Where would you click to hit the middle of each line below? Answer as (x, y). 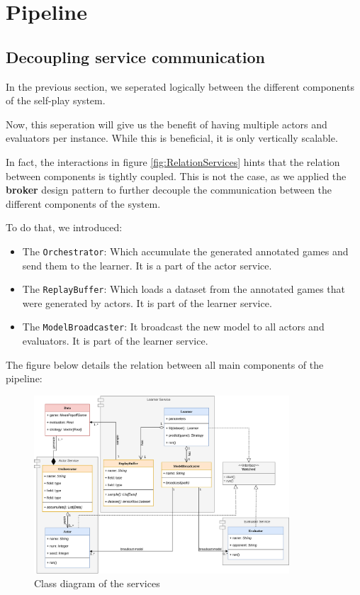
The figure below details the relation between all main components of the (165, 364)
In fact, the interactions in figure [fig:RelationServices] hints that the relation (173, 161)
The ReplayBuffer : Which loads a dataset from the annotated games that (184, 289)
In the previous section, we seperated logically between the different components (180, 86)
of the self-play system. (56, 100)
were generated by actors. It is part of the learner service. (147, 302)
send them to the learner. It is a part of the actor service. (147, 265)
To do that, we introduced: (64, 227)
